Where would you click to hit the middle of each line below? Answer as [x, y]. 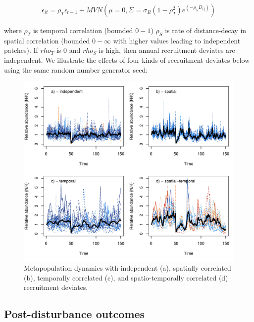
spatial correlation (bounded [47, 40]
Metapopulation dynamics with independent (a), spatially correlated [127, 267]
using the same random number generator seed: [76, 69]
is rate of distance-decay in [206, 30]
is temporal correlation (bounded [83, 30]
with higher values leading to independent [177, 40]
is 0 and [68, 50]
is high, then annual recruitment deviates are [167, 50]
